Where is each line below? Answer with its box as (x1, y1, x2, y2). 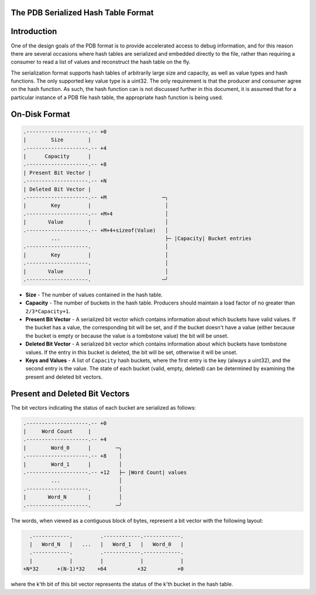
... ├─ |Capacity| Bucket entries (50, 235, 252, 242)
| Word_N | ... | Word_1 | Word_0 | (29, 540, 184, 547)
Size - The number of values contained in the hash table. (25, 291, 163, 298)
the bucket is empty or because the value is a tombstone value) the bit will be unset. (25, 332, 229, 339)
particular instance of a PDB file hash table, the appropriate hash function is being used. (11, 94, 224, 101)
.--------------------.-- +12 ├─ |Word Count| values (23, 469, 187, 476)
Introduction (11, 26, 57, 36)
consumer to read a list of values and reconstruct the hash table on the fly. (11, 59, 191, 66)
